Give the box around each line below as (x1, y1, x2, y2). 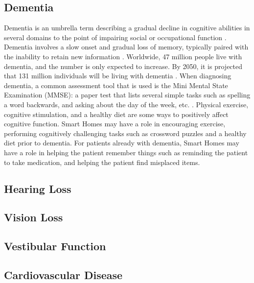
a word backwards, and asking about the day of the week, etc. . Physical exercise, (4, 99, 249, 109)
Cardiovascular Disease (4, 267, 123, 282)
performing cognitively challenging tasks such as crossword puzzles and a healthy (4, 128, 247, 138)
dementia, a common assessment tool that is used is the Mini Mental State (4, 80, 228, 90)
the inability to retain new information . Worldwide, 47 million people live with (4, 51, 242, 61)
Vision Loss (4, 210, 63, 225)
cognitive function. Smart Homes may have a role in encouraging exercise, (4, 118, 226, 129)
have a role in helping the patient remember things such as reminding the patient (4, 147, 248, 157)
